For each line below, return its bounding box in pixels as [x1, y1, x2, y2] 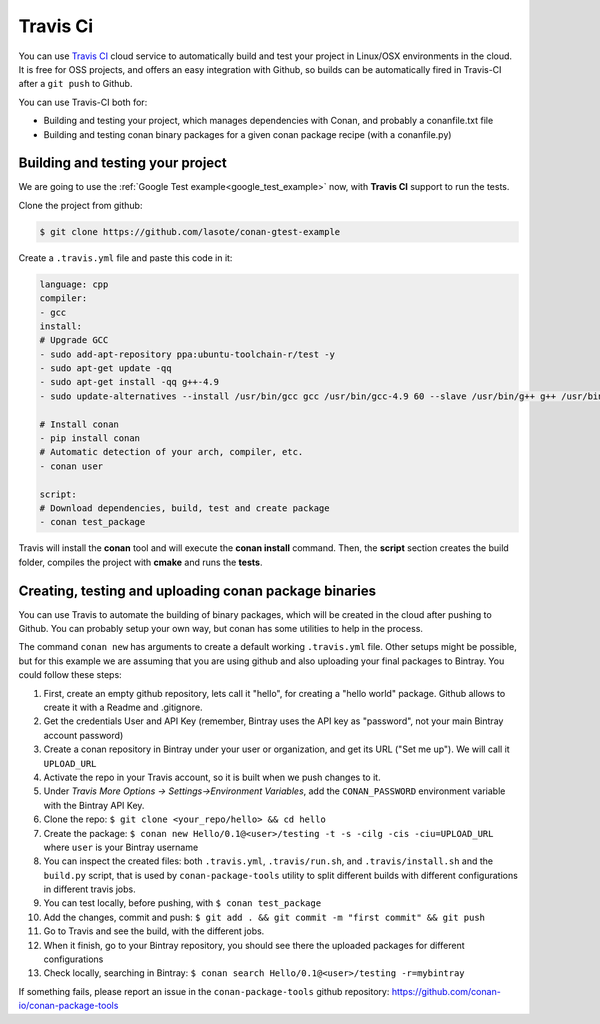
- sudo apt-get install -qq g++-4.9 [39, 376, 220, 388]
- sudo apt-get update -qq [39, 363, 172, 374]
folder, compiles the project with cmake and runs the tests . [18, 556, 263, 568]
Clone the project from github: [18, 199, 143, 211]
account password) [43, 729, 124, 741]
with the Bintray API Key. [43, 799, 145, 811]
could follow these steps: [18, 669, 122, 681]
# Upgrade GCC [39, 335, 109, 346]
